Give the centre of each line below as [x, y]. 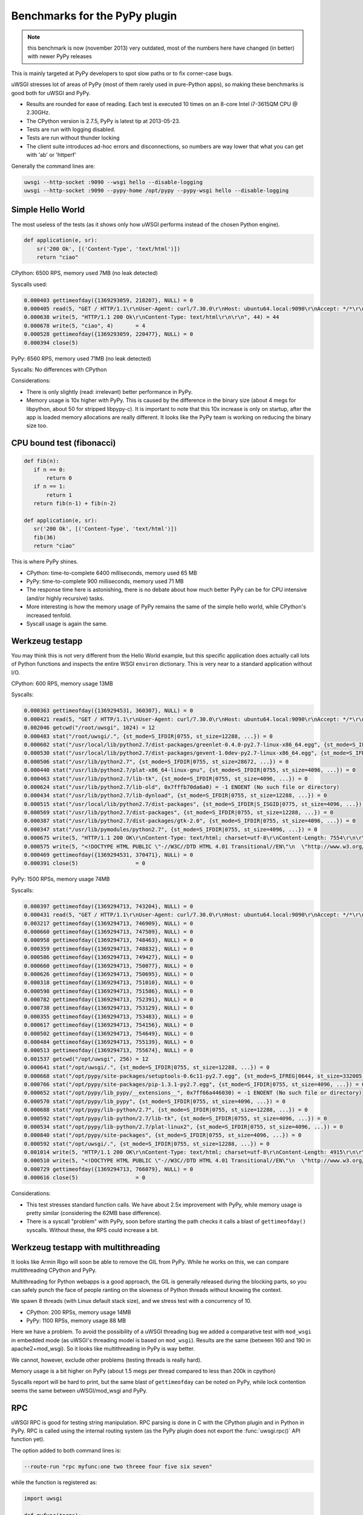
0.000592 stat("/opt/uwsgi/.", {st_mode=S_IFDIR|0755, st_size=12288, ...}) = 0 [147, 1144]
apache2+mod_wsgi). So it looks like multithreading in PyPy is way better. [103, 1349]
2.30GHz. [38, 113]
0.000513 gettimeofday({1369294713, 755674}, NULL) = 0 [109, 1051]
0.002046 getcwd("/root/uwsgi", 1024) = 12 [90, 728]
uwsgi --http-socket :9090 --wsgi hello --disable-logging [113, 182]
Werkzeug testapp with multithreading [86, 1247]
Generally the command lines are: [53, 166]
